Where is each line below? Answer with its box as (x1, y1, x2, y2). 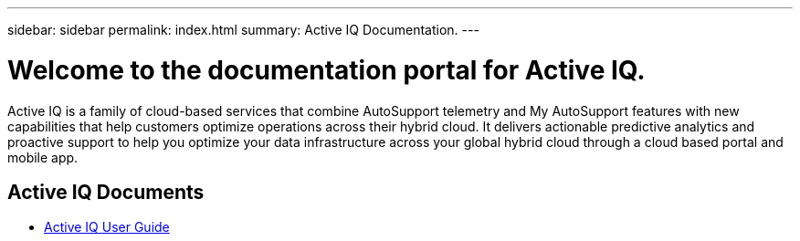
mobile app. (7, 149, 79, 165)
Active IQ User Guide (44, 219, 170, 236)
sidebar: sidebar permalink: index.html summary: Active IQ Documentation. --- (7, 22, 479, 37)
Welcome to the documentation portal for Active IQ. (7, 54, 646, 86)
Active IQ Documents (7, 180, 205, 204)
